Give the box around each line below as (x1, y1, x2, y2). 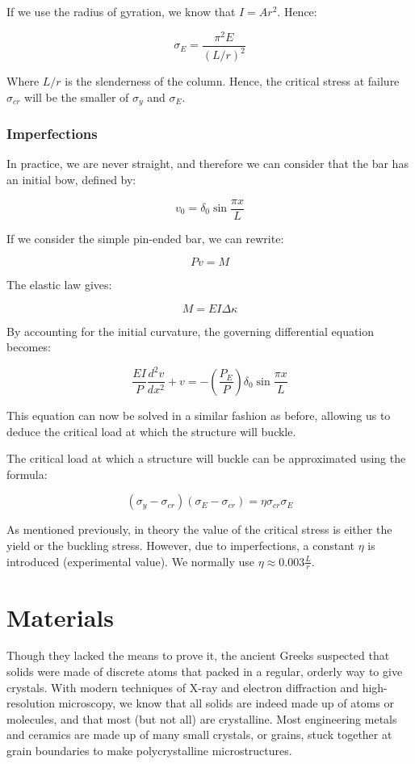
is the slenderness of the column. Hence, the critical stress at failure (65, 73, 400, 90)
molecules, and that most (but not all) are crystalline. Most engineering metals (6, 710, 397, 727)
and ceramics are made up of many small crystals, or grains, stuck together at (6, 726, 392, 743)
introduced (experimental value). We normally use (6, 552, 255, 569)
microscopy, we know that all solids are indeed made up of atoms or (58, 695, 395, 712)
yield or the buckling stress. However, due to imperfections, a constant (6, 536, 355, 553)
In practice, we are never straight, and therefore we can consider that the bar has (6, 155, 409, 172)
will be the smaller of (24, 88, 129, 105)
